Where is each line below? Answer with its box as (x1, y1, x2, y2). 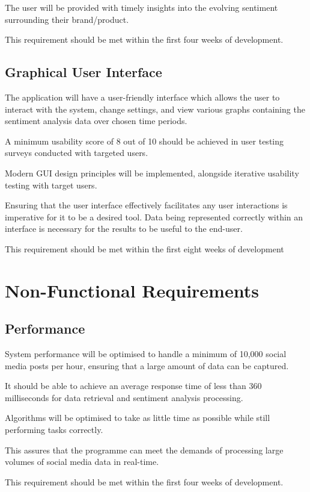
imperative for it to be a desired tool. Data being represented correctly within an (5, 210, 303, 223)
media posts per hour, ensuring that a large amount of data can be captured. (5, 359, 289, 372)
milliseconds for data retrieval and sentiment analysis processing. (5, 391, 243, 403)
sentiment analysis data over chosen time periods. (5, 114, 187, 127)
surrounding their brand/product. (5, 13, 129, 25)
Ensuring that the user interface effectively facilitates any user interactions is (5, 199, 288, 211)
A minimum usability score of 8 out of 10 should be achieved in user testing (5, 134, 284, 147)
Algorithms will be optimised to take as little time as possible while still (5, 411, 270, 424)
